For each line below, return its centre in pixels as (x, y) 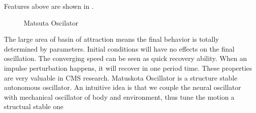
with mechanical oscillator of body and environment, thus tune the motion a (119, 97)
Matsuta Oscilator (51, 22)
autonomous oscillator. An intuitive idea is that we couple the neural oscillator (123, 87)
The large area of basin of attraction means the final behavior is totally (112, 39)
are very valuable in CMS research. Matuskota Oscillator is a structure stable (121, 77)
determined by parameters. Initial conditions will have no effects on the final (119, 48)
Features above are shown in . (49, 6)
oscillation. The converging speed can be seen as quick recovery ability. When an (126, 58)
